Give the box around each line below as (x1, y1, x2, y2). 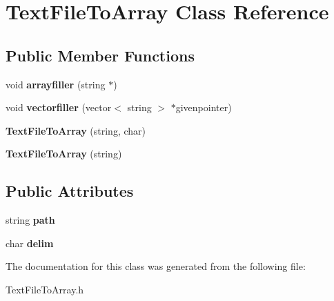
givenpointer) (175, 100, 232, 115)
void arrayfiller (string (6, 77, 106, 91)
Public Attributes (6, 180, 134, 202)
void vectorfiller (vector (6, 100, 112, 115)
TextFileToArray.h (6, 282, 84, 296)
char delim (6, 235, 54, 250)
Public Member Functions (6, 44, 195, 66)
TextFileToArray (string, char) (6, 123, 146, 137)
